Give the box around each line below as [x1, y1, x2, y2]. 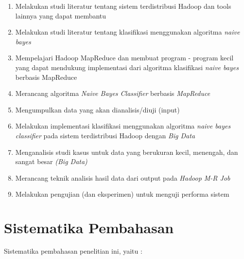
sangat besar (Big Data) [15, 156, 87, 166]
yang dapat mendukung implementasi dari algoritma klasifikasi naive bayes [15, 62, 239, 72]
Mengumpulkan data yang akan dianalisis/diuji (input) [15, 104, 180, 114]
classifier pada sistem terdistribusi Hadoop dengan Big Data [15, 130, 195, 140]
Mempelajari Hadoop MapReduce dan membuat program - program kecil [15, 53, 234, 63]
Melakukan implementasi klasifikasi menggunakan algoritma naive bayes [15, 121, 231, 131]
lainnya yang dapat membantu [15, 10, 106, 20]
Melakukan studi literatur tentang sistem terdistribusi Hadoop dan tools [15, 1, 231, 11]
